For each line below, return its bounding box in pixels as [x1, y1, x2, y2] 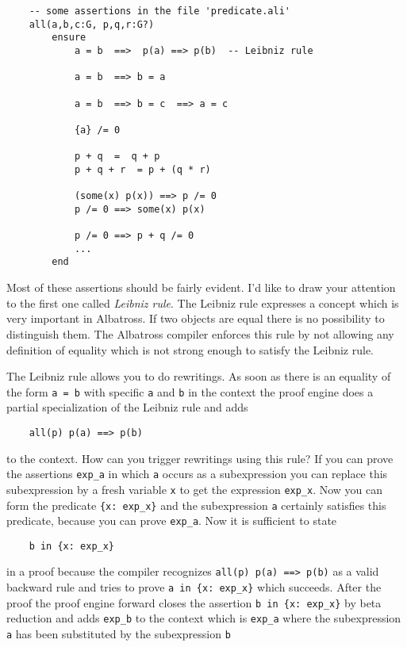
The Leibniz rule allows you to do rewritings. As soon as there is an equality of [6, 368, 391, 385]
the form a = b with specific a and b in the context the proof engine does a [6, 383, 374, 400]
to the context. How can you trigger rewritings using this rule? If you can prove [6, 450, 394, 466]
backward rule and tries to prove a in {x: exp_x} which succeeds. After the [6, 579, 382, 595]
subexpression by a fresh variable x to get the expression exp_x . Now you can [6, 480, 383, 497]
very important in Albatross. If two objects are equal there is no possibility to [6, 310, 385, 327]
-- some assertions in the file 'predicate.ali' [29, 6, 290, 17]
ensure [52, 32, 86, 44]
